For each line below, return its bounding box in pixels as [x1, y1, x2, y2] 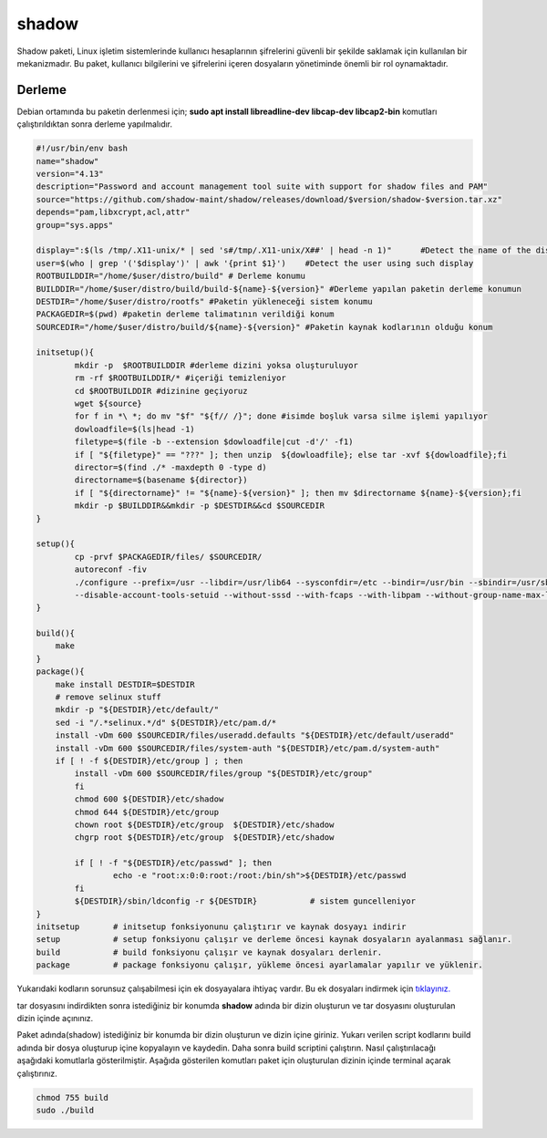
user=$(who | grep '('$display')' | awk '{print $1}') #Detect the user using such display [36, 258, 474, 268]
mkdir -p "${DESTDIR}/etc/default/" [55, 705, 219, 715]
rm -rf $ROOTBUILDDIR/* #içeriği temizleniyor [74, 373, 286, 383]
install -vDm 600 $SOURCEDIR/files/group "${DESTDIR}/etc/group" [74, 769, 373, 779]
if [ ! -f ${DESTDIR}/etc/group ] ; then [55, 755, 243, 766]
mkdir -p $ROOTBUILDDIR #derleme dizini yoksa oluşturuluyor [74, 360, 359, 370]
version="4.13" [36, 169, 104, 179]
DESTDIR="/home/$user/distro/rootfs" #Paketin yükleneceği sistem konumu [36, 296, 373, 306]
